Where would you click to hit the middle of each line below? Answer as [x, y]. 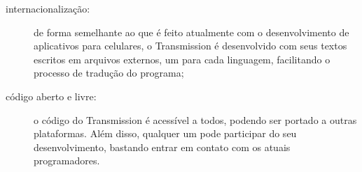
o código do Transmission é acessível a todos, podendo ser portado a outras [195, 119]
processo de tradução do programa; [109, 73]
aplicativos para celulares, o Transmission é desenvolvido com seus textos [190, 46]
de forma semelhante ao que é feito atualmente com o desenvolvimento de [192, 32]
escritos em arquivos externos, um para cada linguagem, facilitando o [182, 59]
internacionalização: [48, 8]
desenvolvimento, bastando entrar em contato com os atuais [162, 147]
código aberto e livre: [51, 96]
